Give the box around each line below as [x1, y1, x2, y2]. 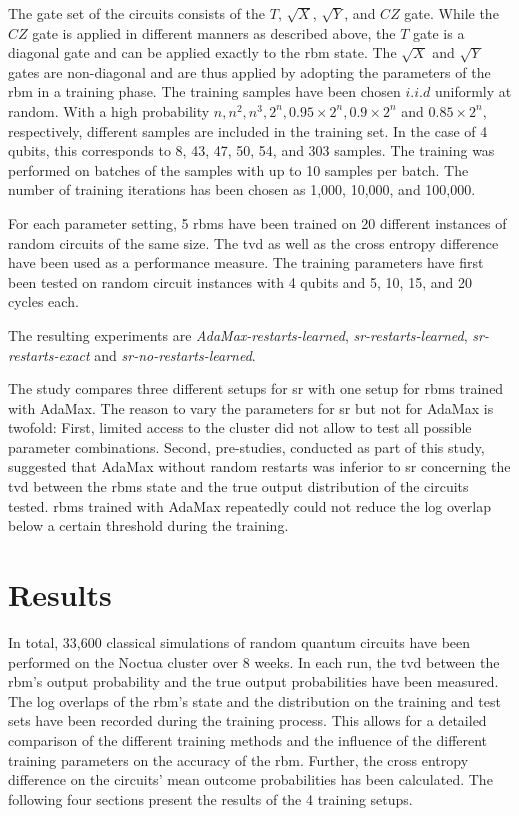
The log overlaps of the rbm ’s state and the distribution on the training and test [8, 690, 501, 711]
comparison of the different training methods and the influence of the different [8, 729, 488, 750]
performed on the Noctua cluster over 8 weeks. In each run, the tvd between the [8, 651, 500, 672]
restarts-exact [8, 344, 90, 365]
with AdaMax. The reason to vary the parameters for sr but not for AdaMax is [8, 397, 494, 418]
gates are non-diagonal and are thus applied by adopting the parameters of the [8, 61, 491, 82]
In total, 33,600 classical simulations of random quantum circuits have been [8, 631, 471, 652]
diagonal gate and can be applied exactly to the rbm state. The [8, 42, 397, 63]
